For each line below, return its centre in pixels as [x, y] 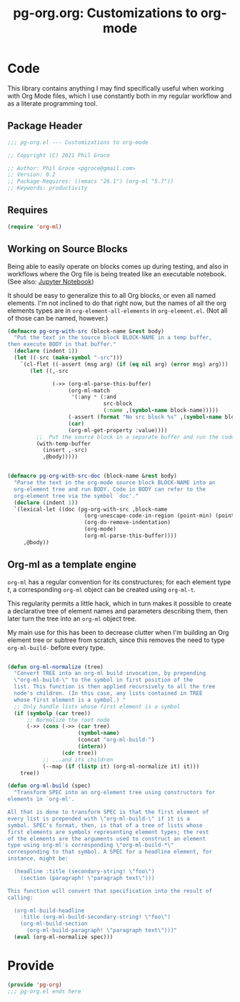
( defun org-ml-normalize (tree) [55, 667]
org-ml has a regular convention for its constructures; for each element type [119, 582]
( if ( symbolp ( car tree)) [52, 713]
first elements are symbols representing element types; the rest [108, 832]
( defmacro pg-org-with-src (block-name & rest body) [86, 331]
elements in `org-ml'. [41, 799]
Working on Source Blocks [67, 249]
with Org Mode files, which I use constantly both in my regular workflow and [120, 96]
